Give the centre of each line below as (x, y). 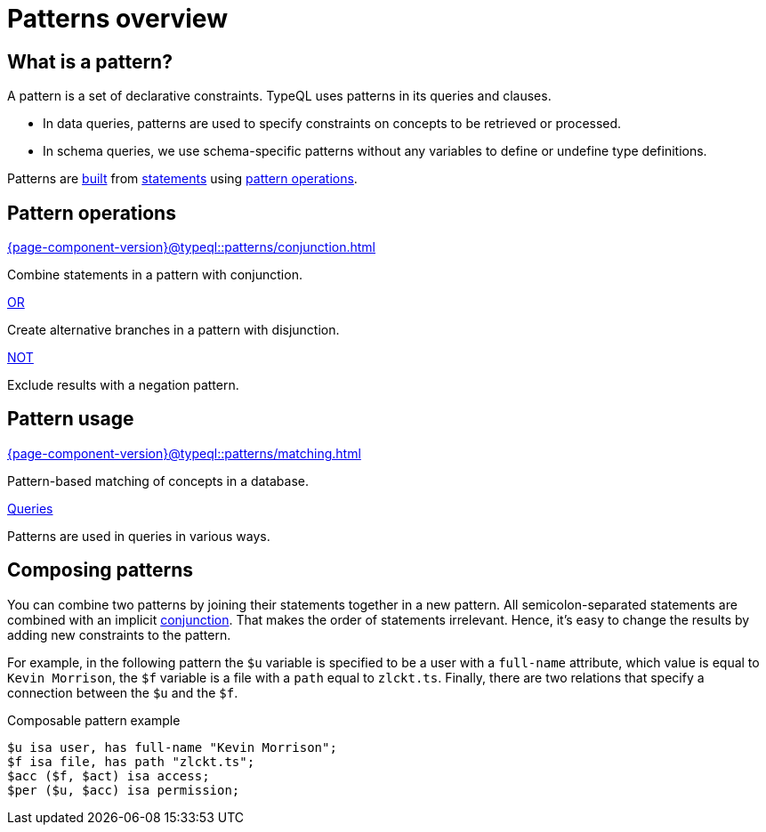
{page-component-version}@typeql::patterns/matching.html (184, 453)
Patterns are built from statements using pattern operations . (182, 179)
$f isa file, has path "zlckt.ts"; (131, 761)
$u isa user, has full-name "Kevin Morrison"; (172, 747)
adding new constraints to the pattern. (119, 634)
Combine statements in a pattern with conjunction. (155, 275)
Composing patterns (101, 570)
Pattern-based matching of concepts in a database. (158, 481)
